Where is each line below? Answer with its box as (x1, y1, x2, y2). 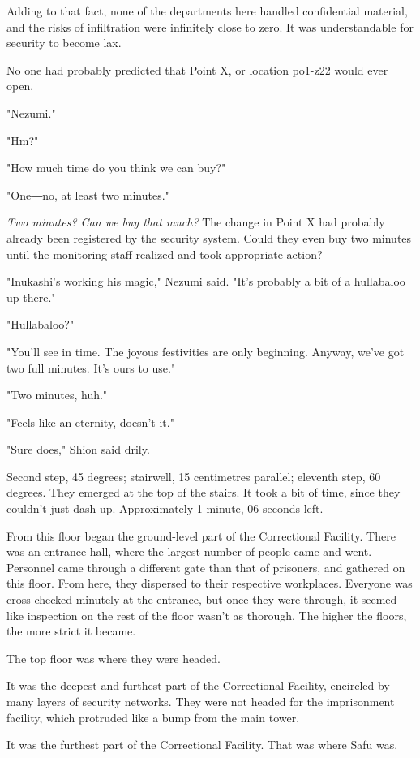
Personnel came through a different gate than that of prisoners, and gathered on (6, 558, 405, 575)
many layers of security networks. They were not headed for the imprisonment (6, 693, 395, 709)
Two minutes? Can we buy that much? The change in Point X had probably (6, 213, 385, 230)
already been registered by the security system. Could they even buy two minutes (6, 229, 412, 246)
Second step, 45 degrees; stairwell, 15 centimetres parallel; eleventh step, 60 (6, 467, 381, 485)
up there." (6, 288, 56, 305)
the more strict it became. (6, 622, 136, 640)
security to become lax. (6, 34, 122, 51)
